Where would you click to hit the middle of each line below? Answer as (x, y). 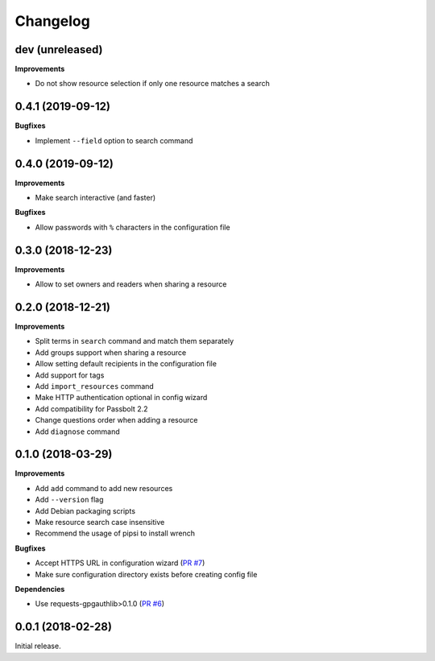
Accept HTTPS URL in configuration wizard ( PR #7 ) (120, 563)
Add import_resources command (95, 386)
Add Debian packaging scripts (85, 510)
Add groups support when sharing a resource (111, 352)
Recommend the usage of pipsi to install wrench (115, 533)
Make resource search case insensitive (100, 523)
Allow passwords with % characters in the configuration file (133, 227)
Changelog (52, 21)
